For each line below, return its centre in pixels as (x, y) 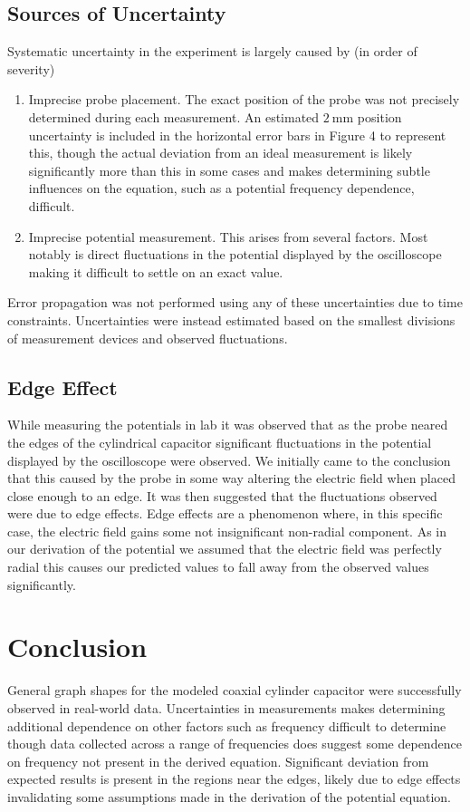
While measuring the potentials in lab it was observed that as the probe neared (228, 425)
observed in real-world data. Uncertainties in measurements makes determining (226, 707)
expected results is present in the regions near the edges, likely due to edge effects (234, 779)
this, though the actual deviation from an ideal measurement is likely (221, 153)
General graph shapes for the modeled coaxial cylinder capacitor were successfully (235, 690)
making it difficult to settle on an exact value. (156, 271)
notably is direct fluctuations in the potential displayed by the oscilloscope (235, 254)
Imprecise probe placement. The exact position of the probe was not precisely (244, 99)
